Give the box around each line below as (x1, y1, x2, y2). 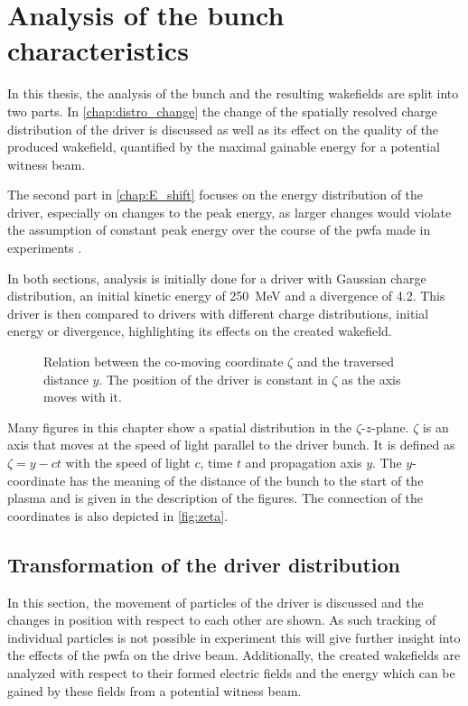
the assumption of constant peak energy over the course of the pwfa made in (7, 220, 431, 239)
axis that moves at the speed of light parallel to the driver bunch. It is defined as (7, 435, 455, 454)
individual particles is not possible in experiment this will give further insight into (7, 627, 461, 646)
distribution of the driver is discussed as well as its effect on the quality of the (7, 119, 439, 138)
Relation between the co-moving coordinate (43, 352, 284, 371)
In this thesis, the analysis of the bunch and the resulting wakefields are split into (7, 84, 459, 103)
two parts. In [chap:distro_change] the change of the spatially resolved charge (7, 101, 437, 120)
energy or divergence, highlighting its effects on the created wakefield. (7, 321, 392, 340)
